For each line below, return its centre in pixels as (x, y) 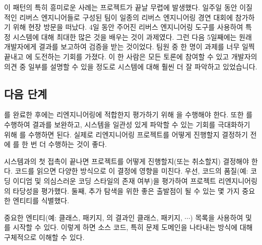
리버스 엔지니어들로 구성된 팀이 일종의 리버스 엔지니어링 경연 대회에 (126, 17)
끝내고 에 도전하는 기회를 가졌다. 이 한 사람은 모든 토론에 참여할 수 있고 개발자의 (131, 56)
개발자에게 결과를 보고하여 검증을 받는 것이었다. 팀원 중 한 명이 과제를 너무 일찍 (129, 47)
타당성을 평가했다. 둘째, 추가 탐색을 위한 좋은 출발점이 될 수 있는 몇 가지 (126, 190)
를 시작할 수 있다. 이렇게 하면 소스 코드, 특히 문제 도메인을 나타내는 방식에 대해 (128, 227)
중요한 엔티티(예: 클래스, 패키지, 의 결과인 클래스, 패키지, (93, 217)
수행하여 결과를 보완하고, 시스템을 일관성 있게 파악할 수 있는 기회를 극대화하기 (127, 124)
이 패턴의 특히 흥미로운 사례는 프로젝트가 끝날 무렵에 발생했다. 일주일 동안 (121, 7)
